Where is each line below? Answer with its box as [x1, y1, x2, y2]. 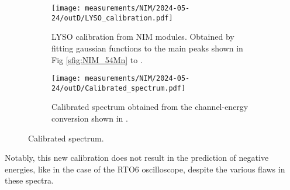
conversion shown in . [51, 112, 128, 124]
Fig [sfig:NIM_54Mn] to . [51, 53, 143, 65]
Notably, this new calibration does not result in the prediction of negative [5, 151, 269, 164]
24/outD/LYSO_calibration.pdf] [51, 13, 173, 22]
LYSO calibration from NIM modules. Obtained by [51, 30, 234, 43]
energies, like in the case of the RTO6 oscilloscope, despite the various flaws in [5, 163, 285, 175]
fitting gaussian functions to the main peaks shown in [51, 42, 243, 54]
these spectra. [5, 174, 54, 186]
